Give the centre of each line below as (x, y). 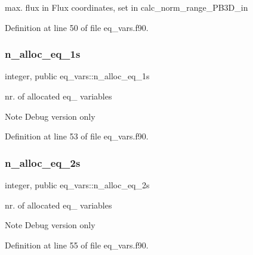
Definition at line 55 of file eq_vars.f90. (77, 245)
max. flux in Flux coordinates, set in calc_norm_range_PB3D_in (126, 7)
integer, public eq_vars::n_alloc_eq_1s (77, 76)
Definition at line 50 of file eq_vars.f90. (77, 27)
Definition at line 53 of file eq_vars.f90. (77, 136)
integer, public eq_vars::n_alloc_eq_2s (77, 185)
